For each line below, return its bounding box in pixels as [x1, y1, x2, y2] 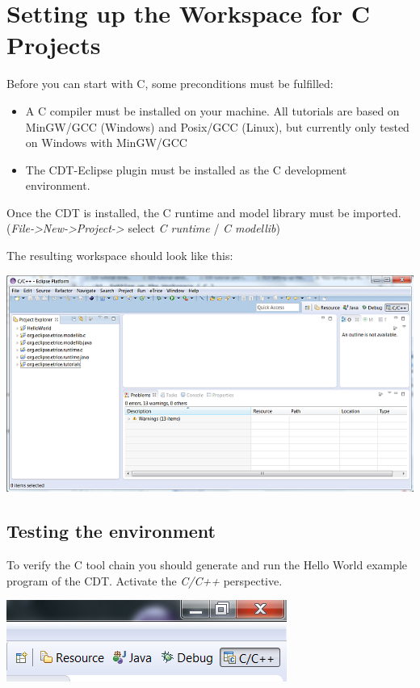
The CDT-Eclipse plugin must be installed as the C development [25, 161, 347, 178]
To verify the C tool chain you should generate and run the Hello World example [6, 556, 408, 573]
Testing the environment [6, 518, 216, 543]
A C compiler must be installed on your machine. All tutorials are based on [25, 102, 400, 119]
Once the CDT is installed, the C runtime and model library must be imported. [6, 203, 401, 220]
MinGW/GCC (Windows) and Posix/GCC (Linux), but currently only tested [25, 118, 409, 135]
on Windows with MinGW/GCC [25, 134, 187, 151]
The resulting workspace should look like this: [6, 247, 233, 264]
